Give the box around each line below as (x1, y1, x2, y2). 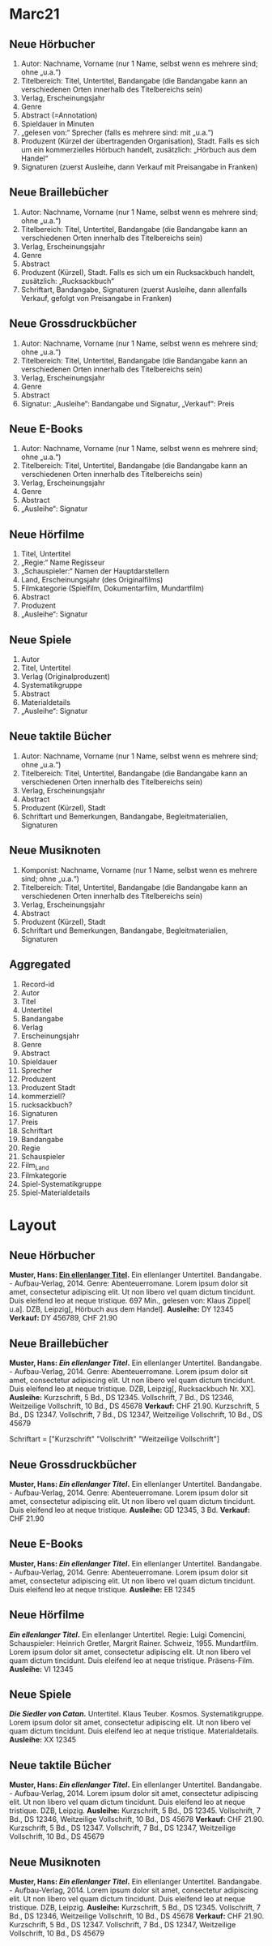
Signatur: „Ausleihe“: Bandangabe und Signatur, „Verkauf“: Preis (20, 398, 235, 408)
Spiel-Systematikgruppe (20, 1179, 102, 1189)
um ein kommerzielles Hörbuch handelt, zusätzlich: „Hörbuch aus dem (20, 145, 257, 154)
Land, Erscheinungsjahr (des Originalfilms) (20, 575, 164, 585)
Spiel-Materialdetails (20, 1188, 91, 1197)
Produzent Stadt (20, 1082, 76, 1092)
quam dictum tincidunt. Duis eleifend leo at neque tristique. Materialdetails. (9, 1726, 260, 1736)
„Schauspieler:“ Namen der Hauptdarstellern (20, 566, 169, 576)
